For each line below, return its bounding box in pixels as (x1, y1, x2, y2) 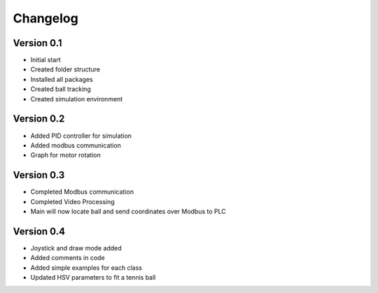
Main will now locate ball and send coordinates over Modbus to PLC (30, 207, 227, 215)
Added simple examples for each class (30, 263, 143, 272)
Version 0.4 (13, 225, 66, 237)
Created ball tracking (30, 85, 91, 94)
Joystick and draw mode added (30, 243, 122, 252)
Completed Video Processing (30, 197, 115, 206)
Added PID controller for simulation (30, 131, 132, 140)
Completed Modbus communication (30, 187, 134, 196)
